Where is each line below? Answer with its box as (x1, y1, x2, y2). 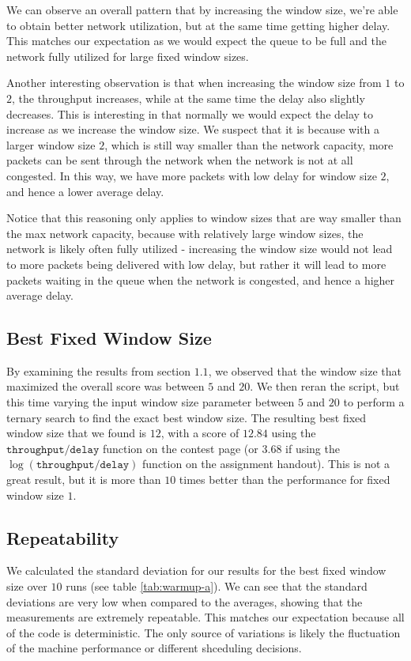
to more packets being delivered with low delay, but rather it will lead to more (6, 255, 386, 272)
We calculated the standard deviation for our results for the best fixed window (6, 562, 386, 579)
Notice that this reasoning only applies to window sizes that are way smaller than (6, 210, 402, 226)
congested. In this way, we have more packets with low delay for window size (6, 167, 377, 183)
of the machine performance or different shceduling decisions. (6, 640, 302, 656)
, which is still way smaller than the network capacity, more (104, 136, 394, 153)
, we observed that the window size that (208, 362, 402, 379)
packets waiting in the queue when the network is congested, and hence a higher (6, 271, 395, 288)
